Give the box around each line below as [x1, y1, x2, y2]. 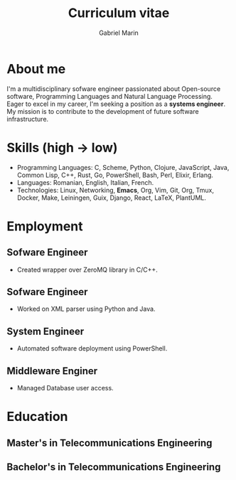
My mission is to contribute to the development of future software [6, 107, 200, 115]
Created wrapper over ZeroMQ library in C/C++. [16, 265, 158, 274]
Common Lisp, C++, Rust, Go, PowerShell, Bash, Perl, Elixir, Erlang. [16, 171, 214, 179]
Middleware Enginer [6, 365, 98, 377]
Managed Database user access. [16, 384, 114, 393]
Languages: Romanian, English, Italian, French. [16, 178, 154, 186]
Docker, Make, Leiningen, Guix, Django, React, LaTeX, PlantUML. [16, 193, 207, 202]
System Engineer [6, 325, 85, 337]
